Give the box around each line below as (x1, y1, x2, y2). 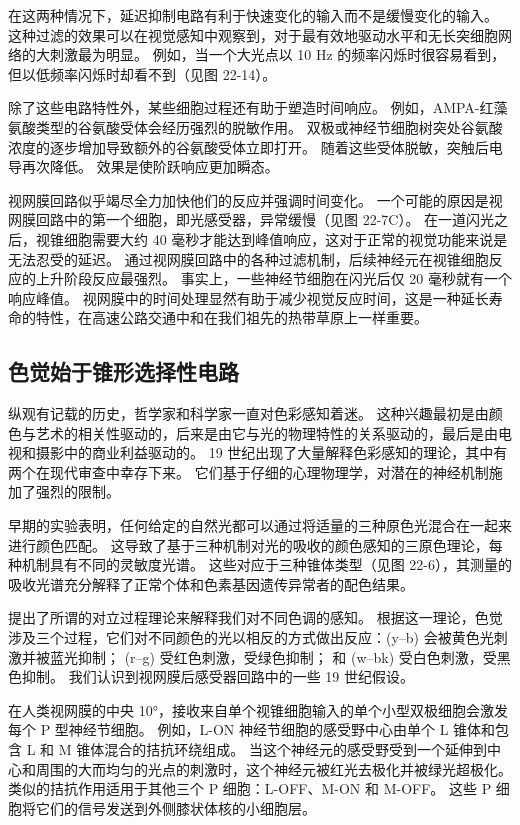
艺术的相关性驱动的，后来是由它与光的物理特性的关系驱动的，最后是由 (35, 422, 498, 443)
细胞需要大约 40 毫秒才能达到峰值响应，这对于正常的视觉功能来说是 (63, 228, 508, 249)
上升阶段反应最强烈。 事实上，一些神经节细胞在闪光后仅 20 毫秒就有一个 (35, 268, 512, 289)
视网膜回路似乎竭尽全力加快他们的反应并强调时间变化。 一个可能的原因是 (8, 189, 489, 210)
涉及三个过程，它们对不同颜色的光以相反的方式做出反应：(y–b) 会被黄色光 (8, 627, 494, 648)
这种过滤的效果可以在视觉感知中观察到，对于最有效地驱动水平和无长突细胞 (8, 24, 498, 45)
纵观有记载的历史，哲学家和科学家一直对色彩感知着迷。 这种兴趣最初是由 (8, 403, 489, 424)
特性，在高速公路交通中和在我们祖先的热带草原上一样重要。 (35, 307, 428, 328)
